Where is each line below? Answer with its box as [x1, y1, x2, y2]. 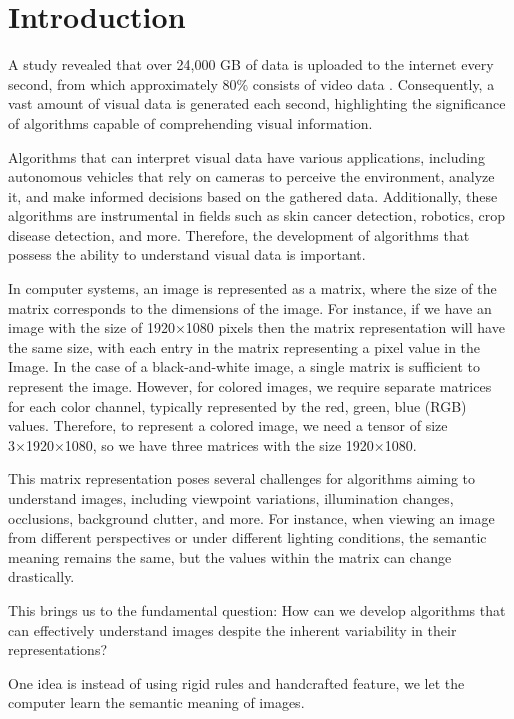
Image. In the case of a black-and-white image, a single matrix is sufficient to [8, 356, 480, 377]
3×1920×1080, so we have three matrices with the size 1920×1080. [8, 434, 417, 455]
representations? [8, 639, 108, 660]
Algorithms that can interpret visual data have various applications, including [8, 146, 485, 167]
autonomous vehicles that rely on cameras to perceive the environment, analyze [8, 166, 495, 187]
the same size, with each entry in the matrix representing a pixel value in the [8, 336, 481, 357]
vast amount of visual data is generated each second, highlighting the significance [8, 93, 506, 114]
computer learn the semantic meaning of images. [8, 692, 305, 713]
